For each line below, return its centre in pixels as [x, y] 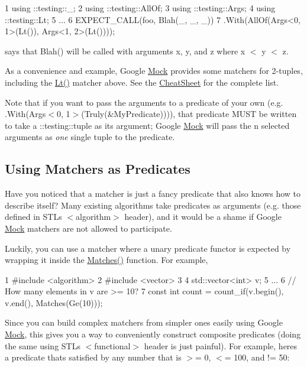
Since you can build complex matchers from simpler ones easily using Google [144, 322]
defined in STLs [33, 217]
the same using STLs [43, 345]
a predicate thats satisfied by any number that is [93, 357]
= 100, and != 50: [257, 357]
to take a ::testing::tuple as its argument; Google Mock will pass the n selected [147, 125]
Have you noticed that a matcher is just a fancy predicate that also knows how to [153, 194]
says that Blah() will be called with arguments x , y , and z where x [125, 51]
